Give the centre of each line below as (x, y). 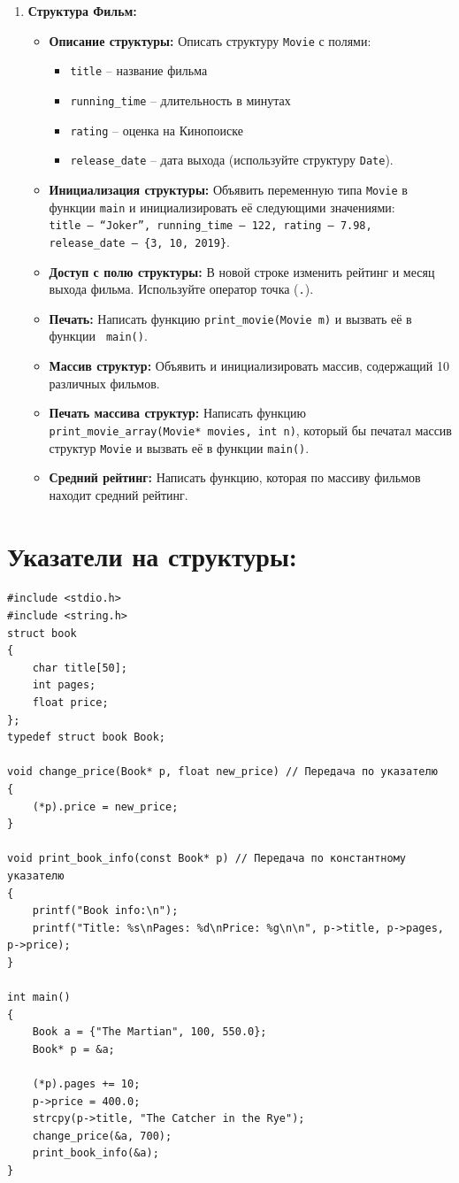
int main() (39, 998)
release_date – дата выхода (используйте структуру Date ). (232, 160)
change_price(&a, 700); (102, 1136)
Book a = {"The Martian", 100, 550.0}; (149, 1032)
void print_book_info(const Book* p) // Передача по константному (207, 859)
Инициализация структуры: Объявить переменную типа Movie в (228, 189)
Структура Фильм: (82, 11)
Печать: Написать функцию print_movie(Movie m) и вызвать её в (230, 318)
